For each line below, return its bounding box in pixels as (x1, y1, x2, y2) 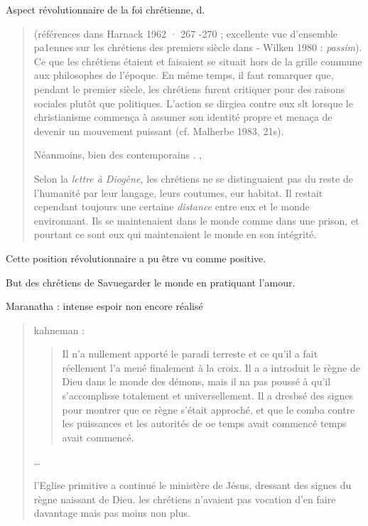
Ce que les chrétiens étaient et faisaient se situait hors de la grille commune (33, 53, 362, 68)
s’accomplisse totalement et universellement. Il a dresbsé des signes (62, 388, 353, 403)
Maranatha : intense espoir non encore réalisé (6, 299, 203, 313)
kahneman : (33, 322, 85, 337)
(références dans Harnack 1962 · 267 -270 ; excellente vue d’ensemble (33, 26, 338, 41)
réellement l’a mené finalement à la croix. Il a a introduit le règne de (62, 360, 360, 375)
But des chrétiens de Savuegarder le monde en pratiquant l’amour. (6, 274, 296, 289)
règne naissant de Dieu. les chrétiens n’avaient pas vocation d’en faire (33, 491, 336, 506)
